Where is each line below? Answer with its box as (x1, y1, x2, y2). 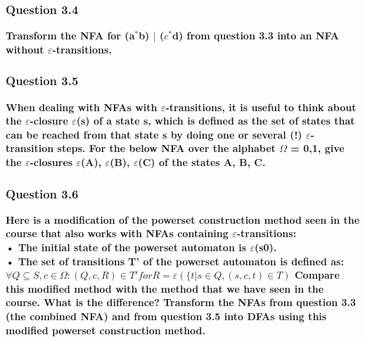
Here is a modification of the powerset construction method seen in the (6, 212, 360, 227)
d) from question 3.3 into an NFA (172, 28, 340, 43)
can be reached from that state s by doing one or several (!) (6, 127, 302, 141)
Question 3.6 (6, 184, 79, 202)
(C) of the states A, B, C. (138, 155, 266, 169)
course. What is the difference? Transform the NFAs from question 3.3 (6, 295, 357, 310)
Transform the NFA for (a (6, 28, 135, 43)
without (6, 42, 44, 56)
